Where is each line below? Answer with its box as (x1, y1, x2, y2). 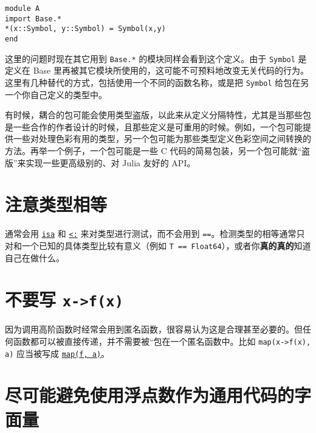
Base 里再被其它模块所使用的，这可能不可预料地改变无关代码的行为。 (33, 64, 309, 77)
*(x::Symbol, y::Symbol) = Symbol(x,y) (5, 24, 166, 33)
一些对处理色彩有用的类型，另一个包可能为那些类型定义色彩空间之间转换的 (13, 132, 311, 145)
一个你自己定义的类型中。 (5, 88, 107, 100)
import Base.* (5, 14, 62, 23)
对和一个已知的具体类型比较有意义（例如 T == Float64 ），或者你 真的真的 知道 (5, 239, 311, 252)
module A (5, 4, 40, 13)
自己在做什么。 (5, 251, 64, 264)
